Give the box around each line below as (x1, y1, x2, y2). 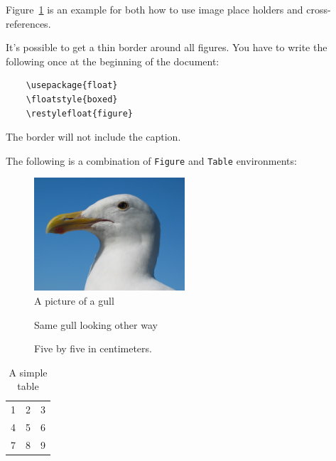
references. (6, 16, 51, 31)
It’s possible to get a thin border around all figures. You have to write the (6, 40, 327, 55)
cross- (306, 2, 331, 16)
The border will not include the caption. (6, 129, 181, 144)
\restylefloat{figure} (26, 108, 133, 119)
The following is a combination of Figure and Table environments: (6, 153, 297, 168)
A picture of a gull (34, 293, 114, 308)
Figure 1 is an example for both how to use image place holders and (6, 2, 303, 16)
